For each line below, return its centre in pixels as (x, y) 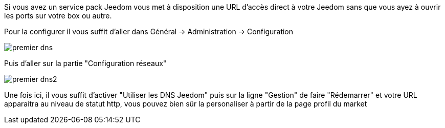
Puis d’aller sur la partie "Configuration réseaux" (85, 63)
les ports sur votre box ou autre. (58, 16)
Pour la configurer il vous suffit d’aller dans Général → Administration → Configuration (149, 31)
